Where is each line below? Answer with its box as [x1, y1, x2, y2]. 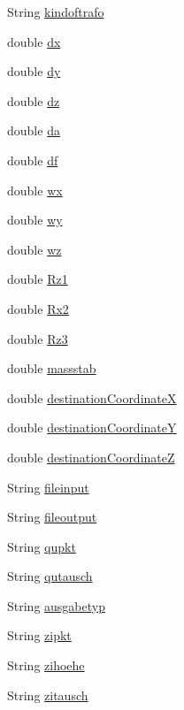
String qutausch [7, 567, 93, 585]
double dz [7, 91, 60, 110]
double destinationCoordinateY [7, 418, 177, 437]
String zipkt [7, 626, 72, 645]
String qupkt [7, 537, 76, 555]
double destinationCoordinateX [7, 388, 177, 407]
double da [7, 121, 60, 140]
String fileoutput [7, 508, 97, 526]
